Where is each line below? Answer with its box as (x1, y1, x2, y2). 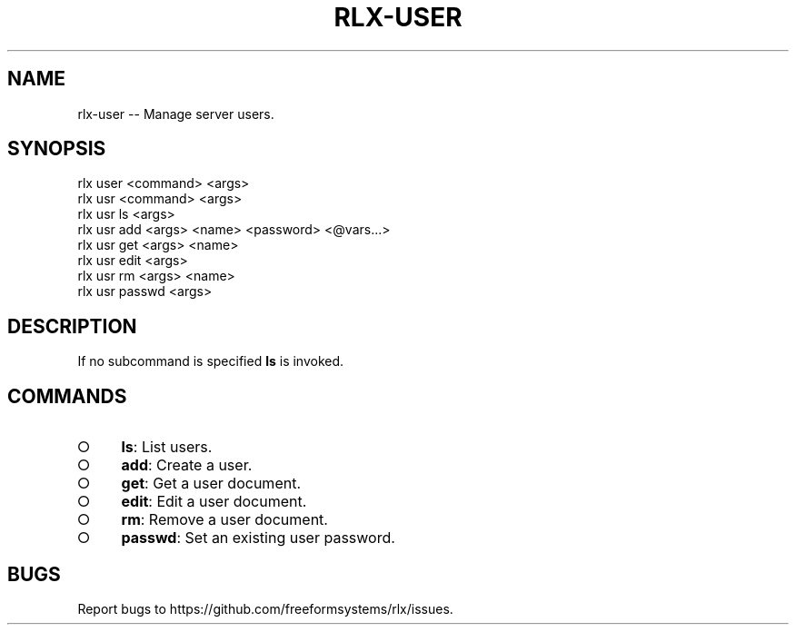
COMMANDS (7, 384, 127, 408)
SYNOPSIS (7, 137, 106, 161)
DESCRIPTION (7, 314, 137, 338)
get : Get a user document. (121, 474, 301, 493)
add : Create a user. (121, 456, 253, 475)
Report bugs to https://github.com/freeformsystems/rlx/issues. (77, 600, 453, 617)
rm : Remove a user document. (121, 510, 328, 529)
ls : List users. (121, 438, 213, 457)
